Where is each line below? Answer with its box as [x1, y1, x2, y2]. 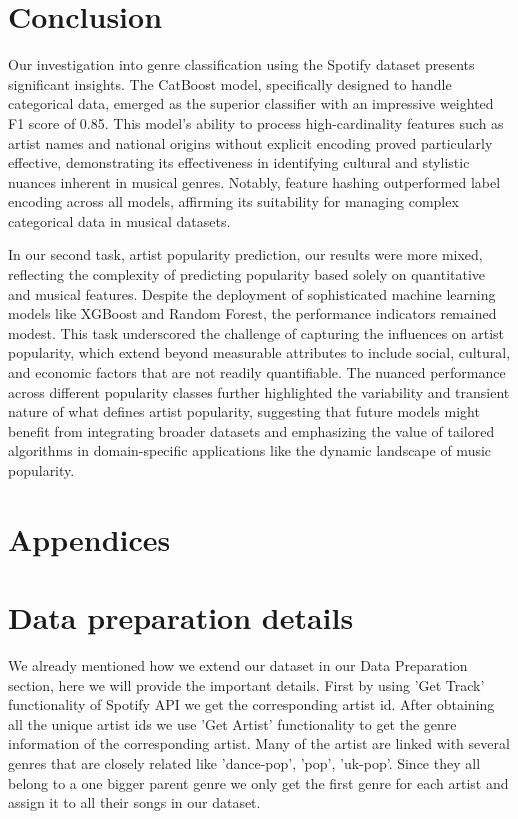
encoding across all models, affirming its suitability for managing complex [8, 191, 459, 212]
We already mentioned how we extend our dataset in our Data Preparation [8, 655, 468, 676]
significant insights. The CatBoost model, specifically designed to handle [8, 73, 452, 94]
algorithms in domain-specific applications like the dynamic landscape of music [8, 440, 492, 461]
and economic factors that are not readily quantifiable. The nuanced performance [8, 362, 506, 383]
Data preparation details [8, 597, 354, 638]
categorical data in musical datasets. [8, 210, 231, 231]
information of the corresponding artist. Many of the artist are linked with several [8, 733, 510, 754]
